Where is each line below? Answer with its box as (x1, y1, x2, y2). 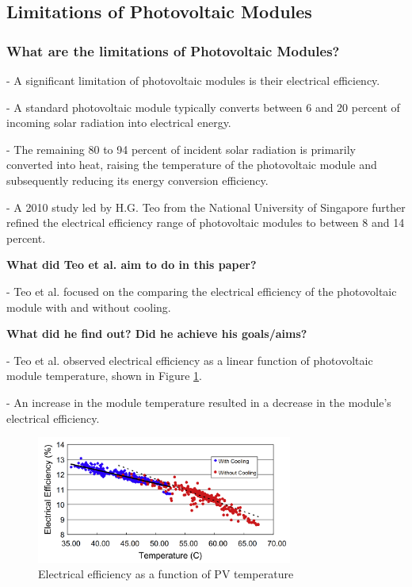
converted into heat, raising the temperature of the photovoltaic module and (6, 156, 377, 173)
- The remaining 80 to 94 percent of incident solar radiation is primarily (6, 140, 357, 157)
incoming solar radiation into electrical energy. (6, 114, 231, 131)
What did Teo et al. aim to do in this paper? (6, 256, 257, 273)
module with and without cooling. (6, 298, 171, 315)
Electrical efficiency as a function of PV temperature (38, 566, 294, 582)
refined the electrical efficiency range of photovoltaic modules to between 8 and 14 (6, 214, 405, 231)
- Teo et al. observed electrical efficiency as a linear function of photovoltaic (6, 351, 373, 368)
